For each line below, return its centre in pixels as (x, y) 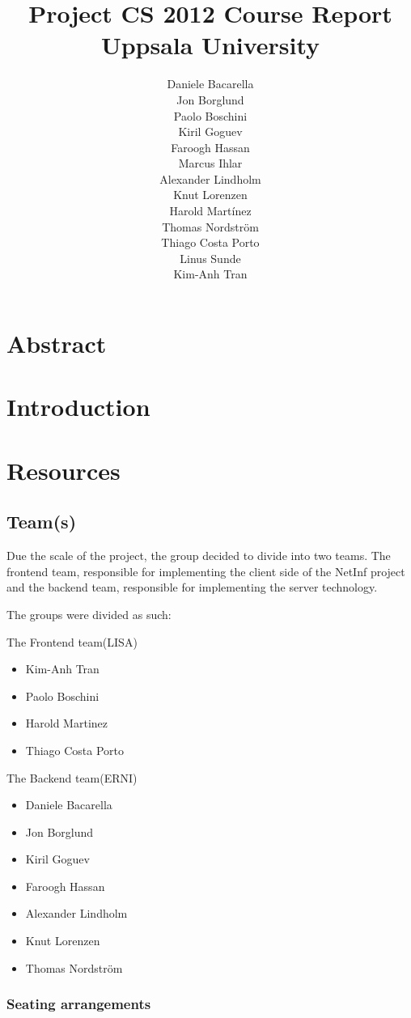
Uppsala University (210, 45)
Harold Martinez (67, 723)
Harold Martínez (210, 211)
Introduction (78, 407)
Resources (64, 470)
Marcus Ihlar (210, 163)
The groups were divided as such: (89, 614)
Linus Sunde (210, 258)
